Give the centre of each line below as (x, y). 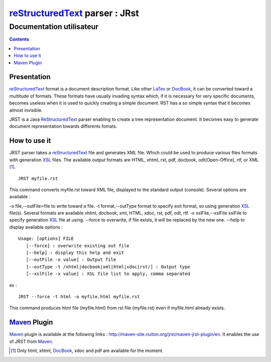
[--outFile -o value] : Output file (71, 260)
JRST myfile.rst (38, 178)
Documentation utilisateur (54, 27)
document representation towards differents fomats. (63, 126)
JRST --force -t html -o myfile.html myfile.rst (79, 296)
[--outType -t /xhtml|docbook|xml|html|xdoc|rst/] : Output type (108, 267)
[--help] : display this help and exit (75, 253)
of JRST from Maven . (31, 341)
